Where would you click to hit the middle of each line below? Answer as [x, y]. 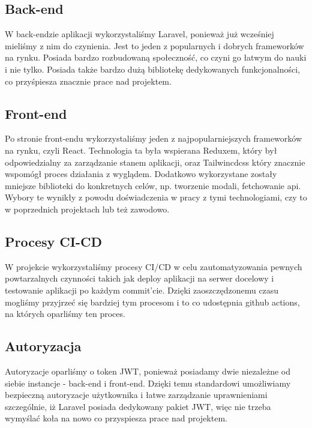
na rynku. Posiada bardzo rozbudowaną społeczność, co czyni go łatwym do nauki [156, 57]
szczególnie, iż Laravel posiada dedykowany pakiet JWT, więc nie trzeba [138, 406]
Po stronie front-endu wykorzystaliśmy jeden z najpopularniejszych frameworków [154, 138]
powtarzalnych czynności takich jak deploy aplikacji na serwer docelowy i [139, 278]
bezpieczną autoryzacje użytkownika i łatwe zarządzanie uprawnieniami [136, 395]
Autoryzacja [43, 346]
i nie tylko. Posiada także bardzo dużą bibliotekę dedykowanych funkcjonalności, [152, 69]
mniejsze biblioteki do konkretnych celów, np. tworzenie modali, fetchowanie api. [153, 185]
